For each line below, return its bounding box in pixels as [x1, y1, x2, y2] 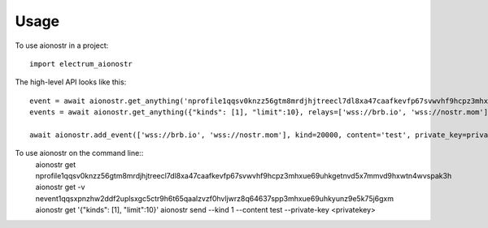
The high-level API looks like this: [15, 77, 127, 87]
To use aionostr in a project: [15, 41, 109, 50]
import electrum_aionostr [29, 59, 133, 68]
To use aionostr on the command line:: [15, 148, 144, 158]
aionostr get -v [35, 183, 85, 192]
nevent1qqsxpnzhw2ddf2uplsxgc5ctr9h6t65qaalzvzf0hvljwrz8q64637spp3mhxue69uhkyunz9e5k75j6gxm [35, 193, 394, 203]
